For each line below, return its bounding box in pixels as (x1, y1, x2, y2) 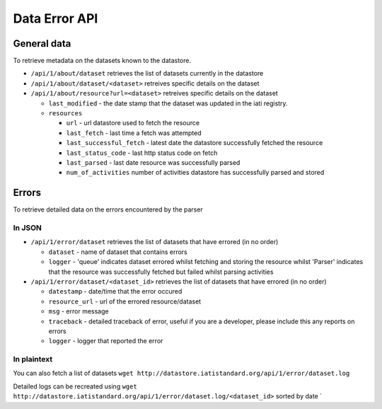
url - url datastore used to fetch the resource (66, 119, 200, 127)
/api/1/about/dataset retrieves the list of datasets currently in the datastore (30, 69, 264, 78)
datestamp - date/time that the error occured (48, 287, 183, 296)
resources (48, 110, 83, 117)
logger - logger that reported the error (48, 337, 163, 345)
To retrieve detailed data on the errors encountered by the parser (13, 205, 203, 214)
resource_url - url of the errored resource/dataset (48, 297, 202, 306)
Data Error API (13, 11, 98, 26)
